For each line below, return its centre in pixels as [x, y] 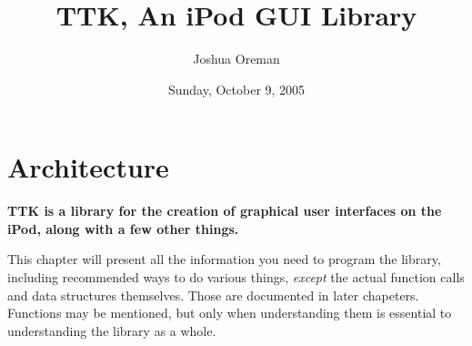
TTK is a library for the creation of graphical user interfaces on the [225, 211]
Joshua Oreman [236, 59]
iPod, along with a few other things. [123, 228]
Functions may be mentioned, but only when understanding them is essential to [230, 313]
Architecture [88, 167]
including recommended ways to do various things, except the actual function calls [236, 277]
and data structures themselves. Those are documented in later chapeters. [213, 295]
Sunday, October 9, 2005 [236, 89]
